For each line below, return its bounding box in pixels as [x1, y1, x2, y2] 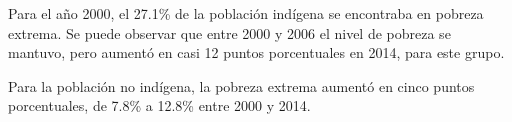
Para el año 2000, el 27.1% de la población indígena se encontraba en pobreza [8, 3, 484, 23]
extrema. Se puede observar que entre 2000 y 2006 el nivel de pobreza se [8, 22, 451, 43]
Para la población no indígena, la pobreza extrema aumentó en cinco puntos [8, 75, 475, 96]
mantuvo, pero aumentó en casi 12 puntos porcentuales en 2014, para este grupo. [8, 42, 505, 63]
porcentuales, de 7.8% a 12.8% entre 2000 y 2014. [8, 95, 311, 116]
